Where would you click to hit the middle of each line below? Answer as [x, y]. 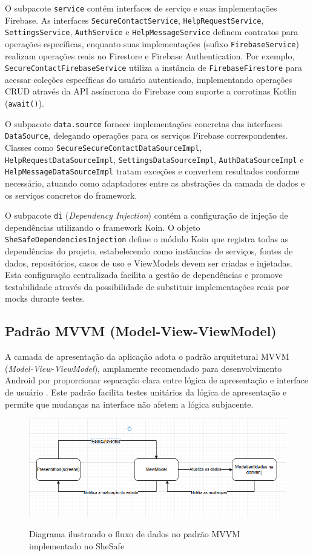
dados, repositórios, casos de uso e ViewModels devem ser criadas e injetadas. [149, 263]
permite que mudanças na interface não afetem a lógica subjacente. [129, 404]
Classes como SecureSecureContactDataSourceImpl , [104, 147]
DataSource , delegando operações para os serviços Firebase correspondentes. [147, 135]
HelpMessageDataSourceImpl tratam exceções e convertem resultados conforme [152, 171]
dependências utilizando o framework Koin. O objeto [103, 227]
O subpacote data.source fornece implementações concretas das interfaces [143, 123]
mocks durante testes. [45, 298]
